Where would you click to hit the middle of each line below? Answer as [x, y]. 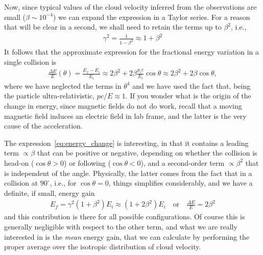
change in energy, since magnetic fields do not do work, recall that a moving [123, 106]
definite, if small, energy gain [50, 193]
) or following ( [87, 162]
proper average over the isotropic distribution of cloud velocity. [103, 247]
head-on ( [19, 162]
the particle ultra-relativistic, [50, 96]
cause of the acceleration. [43, 126]
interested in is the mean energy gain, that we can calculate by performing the [127, 236]
